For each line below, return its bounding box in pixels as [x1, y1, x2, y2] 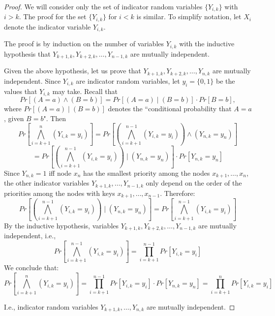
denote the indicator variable [4, 21, 91, 32]
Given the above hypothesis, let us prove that [4, 65, 141, 76]
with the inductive [179, 38, 235, 49]
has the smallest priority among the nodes [83, 167, 210, 178]
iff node [49, 167, 72, 178]
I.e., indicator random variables [4, 301, 98, 312]
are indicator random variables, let [76, 75, 180, 86]
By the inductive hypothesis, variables [4, 220, 119, 230]
